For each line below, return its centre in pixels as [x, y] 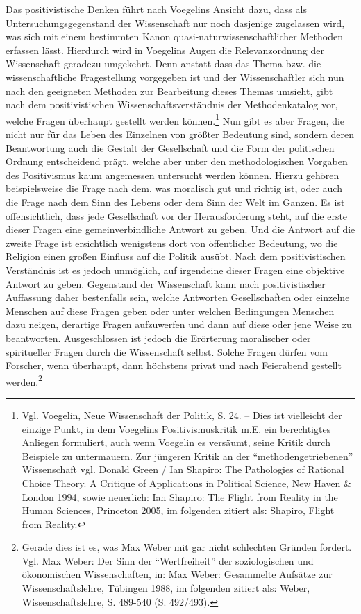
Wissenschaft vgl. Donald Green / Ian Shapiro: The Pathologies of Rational [183, 469]
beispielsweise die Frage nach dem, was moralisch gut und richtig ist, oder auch [174, 188]
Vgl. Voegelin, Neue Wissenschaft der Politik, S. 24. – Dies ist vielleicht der [182, 415]
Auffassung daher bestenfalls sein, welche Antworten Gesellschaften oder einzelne [178, 297]
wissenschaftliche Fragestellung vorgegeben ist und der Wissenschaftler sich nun [175, 77]
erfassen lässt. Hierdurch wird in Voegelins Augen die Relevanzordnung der [165, 50]
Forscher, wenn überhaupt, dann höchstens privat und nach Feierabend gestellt [174, 365]
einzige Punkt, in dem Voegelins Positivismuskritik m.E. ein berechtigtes [176, 428]
